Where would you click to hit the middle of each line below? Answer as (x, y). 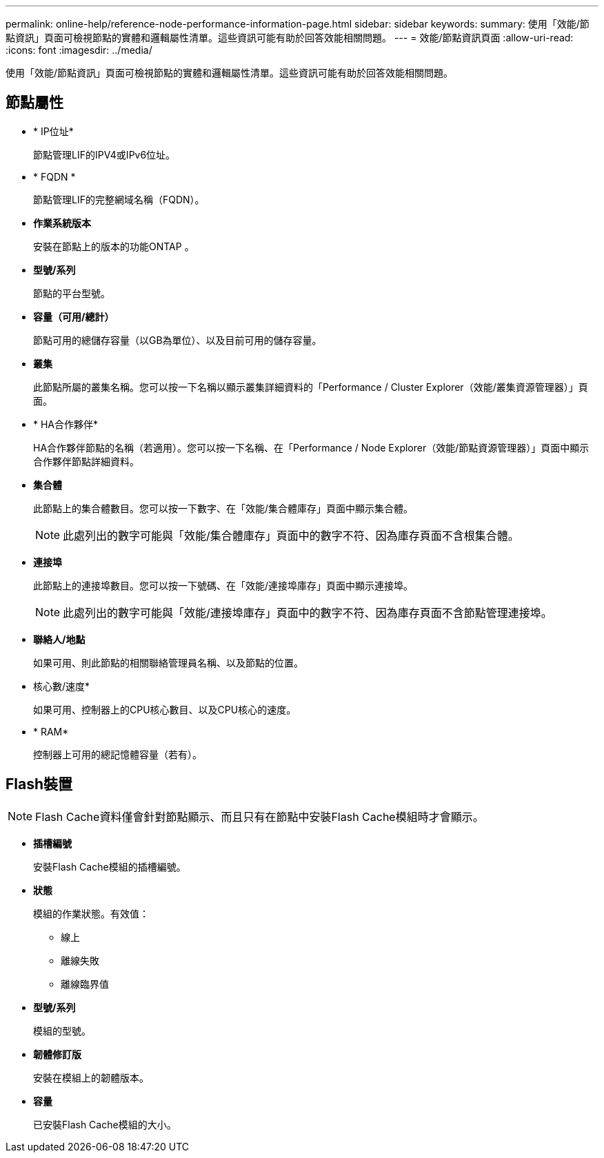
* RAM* (51, 731)
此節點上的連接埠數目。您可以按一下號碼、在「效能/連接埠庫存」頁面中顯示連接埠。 (223, 585)
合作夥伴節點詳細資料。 (86, 461)
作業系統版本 (62, 223)
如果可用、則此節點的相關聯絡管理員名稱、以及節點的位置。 (168, 662)
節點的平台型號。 (72, 293)
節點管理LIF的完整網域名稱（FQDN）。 (119, 199)
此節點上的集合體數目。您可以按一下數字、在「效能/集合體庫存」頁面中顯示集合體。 (223, 508)
